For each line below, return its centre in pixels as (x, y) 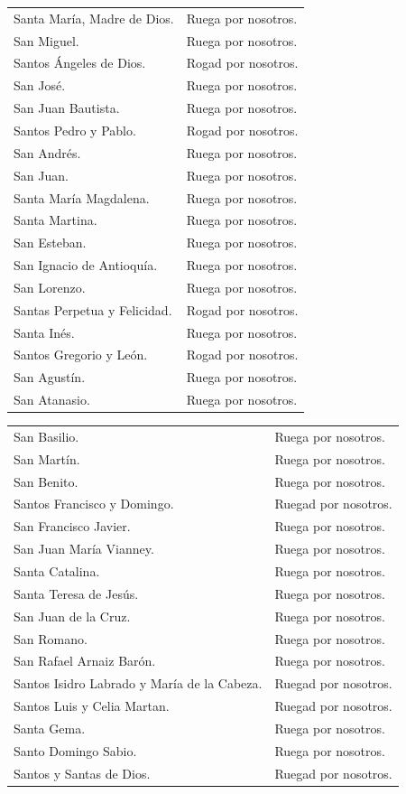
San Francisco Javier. (72, 526)
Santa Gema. (50, 728)
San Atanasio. (52, 400)
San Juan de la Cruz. (72, 616)
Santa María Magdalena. (82, 197)
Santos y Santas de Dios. (82, 773)
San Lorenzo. (50, 287)
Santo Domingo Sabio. (75, 750)
